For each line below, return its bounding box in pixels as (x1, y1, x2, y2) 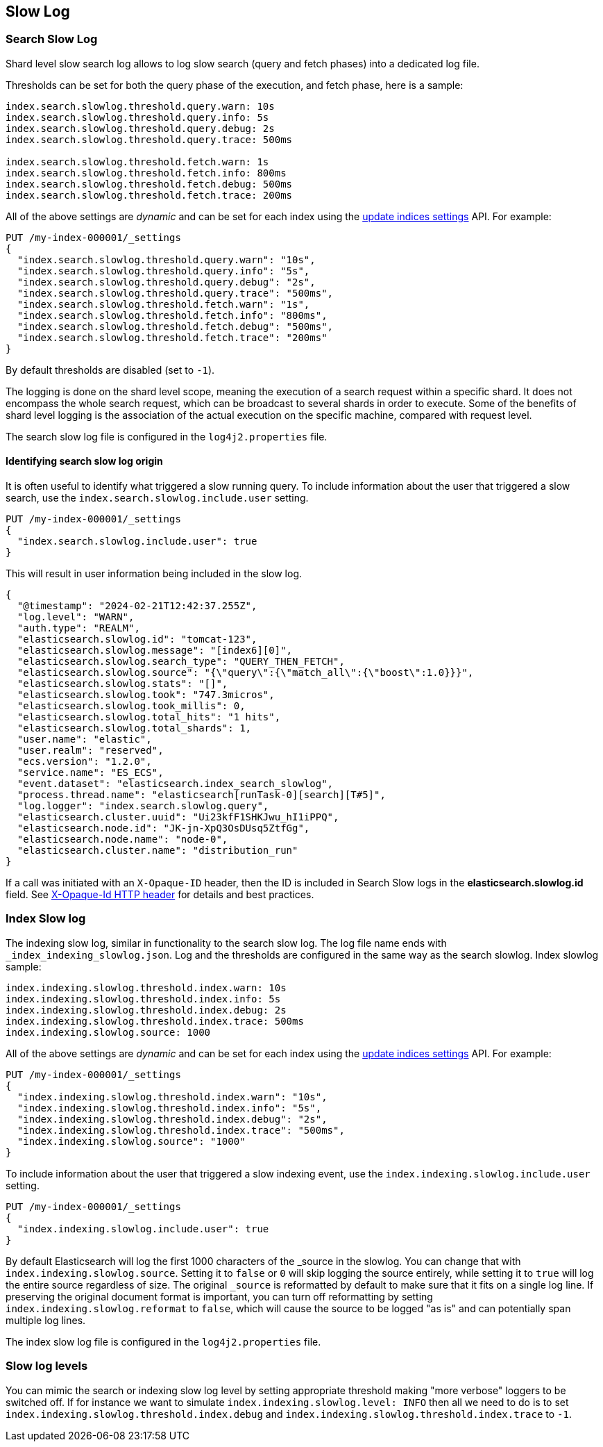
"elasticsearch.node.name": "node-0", (17, 834, 228, 845)
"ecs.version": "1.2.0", (17, 756, 152, 768)
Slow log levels (6, 1359, 88, 1373)
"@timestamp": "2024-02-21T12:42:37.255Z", (17, 600, 257, 612)
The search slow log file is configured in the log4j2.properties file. (6, 430, 328, 443)
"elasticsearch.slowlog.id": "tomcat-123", (17, 634, 257, 645)
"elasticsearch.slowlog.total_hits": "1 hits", (17, 711, 281, 723)
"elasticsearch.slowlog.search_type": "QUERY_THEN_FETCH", (17, 656, 345, 668)
